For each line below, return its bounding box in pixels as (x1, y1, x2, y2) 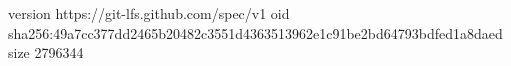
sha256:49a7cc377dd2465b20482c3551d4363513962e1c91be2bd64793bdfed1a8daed (8, 22, 503, 43)
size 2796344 (8, 42, 84, 63)
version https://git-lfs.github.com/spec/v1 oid (8, 3, 290, 23)
